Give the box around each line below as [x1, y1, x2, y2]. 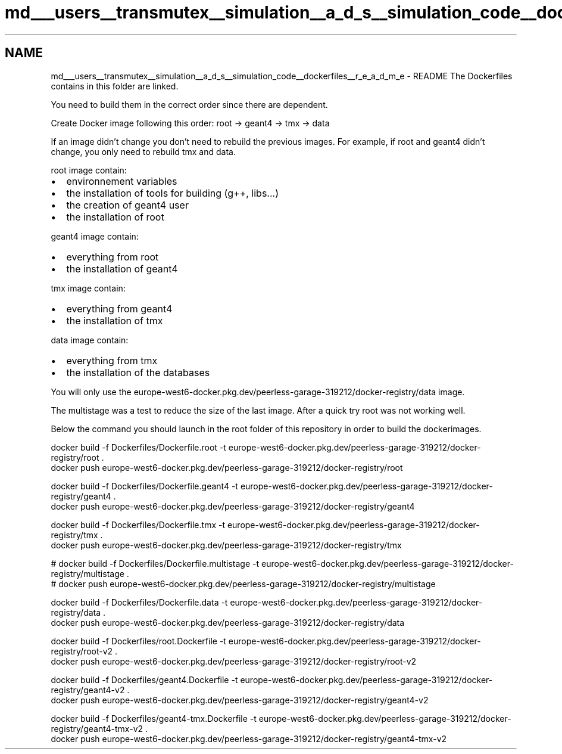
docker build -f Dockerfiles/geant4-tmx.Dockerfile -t [51, 713, 257, 724]
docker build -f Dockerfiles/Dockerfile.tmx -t [51, 519, 225, 530]
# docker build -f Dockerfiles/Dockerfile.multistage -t [51, 558, 260, 569]
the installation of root [66, 210, 164, 223]
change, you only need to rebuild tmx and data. [51, 146, 236, 157]
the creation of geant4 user [66, 198, 189, 211]
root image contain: [51, 165, 127, 175]
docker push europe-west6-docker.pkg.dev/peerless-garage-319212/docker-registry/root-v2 [51, 656, 417, 666]
